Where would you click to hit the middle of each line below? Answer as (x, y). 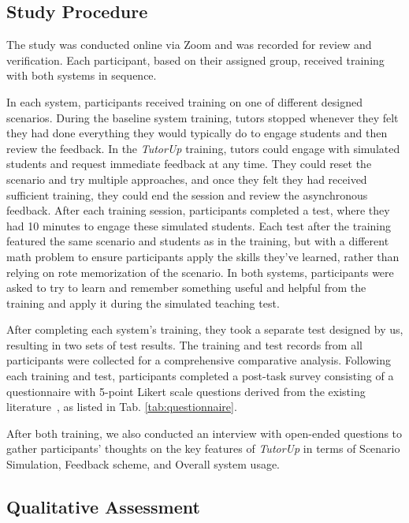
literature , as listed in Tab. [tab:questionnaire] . (122, 407)
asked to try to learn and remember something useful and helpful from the (186, 288)
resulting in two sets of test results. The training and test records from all (184, 344)
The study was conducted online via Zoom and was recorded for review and (189, 45)
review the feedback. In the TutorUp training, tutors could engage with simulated (203, 148)
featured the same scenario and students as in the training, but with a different (198, 241)
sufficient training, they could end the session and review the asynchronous (187, 194)
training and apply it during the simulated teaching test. (143, 303)
